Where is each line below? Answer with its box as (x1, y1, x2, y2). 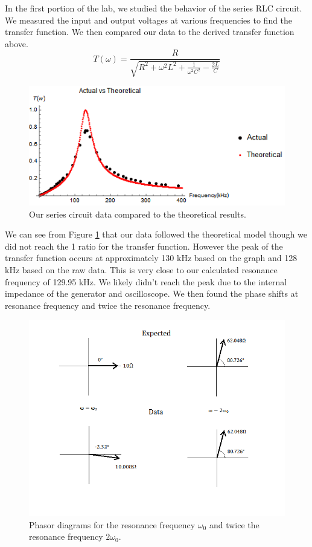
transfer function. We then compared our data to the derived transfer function (5, 25, 294, 38)
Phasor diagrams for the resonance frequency (29, 518, 196, 531)
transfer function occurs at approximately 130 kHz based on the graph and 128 (5, 251, 298, 264)
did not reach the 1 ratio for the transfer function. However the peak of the (5, 239, 283, 252)
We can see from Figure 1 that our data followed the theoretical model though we (5, 228, 307, 241)
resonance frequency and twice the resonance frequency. (5, 299, 211, 311)
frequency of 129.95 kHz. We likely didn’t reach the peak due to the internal (5, 275, 287, 288)
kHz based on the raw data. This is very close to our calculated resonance (5, 263, 278, 276)
